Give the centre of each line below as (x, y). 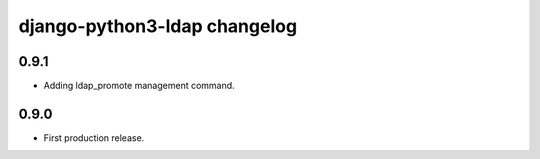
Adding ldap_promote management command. (139, 86)
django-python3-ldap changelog (158, 26)
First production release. (94, 137)
